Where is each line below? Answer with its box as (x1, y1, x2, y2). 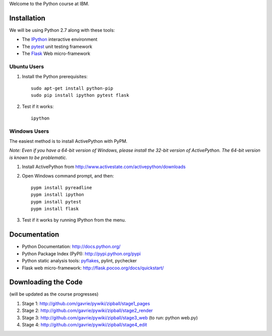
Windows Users (9, 128, 49, 135)
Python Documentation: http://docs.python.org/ (22, 244, 121, 250)
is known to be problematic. (9, 154, 67, 160)
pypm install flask (31, 206, 79, 212)
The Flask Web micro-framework (22, 50, 91, 57)
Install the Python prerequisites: (22, 74, 88, 80)
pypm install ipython (31, 192, 84, 198)
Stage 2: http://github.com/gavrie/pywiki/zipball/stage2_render (22, 308, 153, 314)
